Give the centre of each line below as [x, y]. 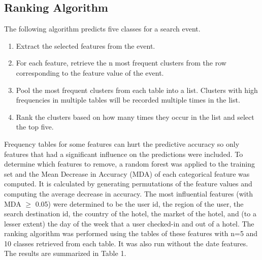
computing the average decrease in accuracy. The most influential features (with [128, 193]
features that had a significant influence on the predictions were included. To [124, 154]
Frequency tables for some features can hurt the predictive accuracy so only [122, 143]
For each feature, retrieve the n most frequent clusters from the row [121, 63]
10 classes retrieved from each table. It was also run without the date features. [126, 243]
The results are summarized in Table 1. [65, 253]
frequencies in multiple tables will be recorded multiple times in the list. [128, 100]
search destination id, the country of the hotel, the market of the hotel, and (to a [130, 214]
